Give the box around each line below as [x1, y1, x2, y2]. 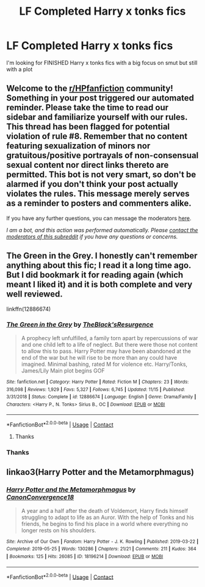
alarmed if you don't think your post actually [6, 179, 179, 189]
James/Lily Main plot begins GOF [21, 366, 105, 374]
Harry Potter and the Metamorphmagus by [6, 485, 136, 494]
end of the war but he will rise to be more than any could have [21, 354, 178, 361]
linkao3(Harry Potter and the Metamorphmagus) [6, 467, 194, 477]
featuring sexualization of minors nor [6, 141, 151, 151]
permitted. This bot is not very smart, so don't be [6, 170, 196, 180]
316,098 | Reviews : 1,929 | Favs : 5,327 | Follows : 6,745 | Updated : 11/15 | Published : [6, 386, 185, 393]
